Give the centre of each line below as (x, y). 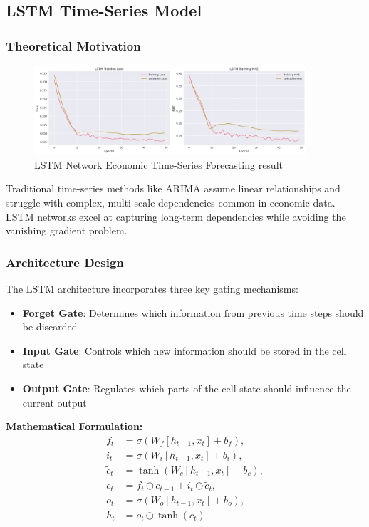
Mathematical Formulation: (74, 426)
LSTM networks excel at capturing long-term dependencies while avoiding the (176, 216)
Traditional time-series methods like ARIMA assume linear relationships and (173, 188)
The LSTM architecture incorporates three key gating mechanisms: (152, 288)
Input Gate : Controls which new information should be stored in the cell (184, 350)
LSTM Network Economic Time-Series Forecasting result (158, 164)
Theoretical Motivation (73, 45)
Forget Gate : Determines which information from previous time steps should (193, 312)
